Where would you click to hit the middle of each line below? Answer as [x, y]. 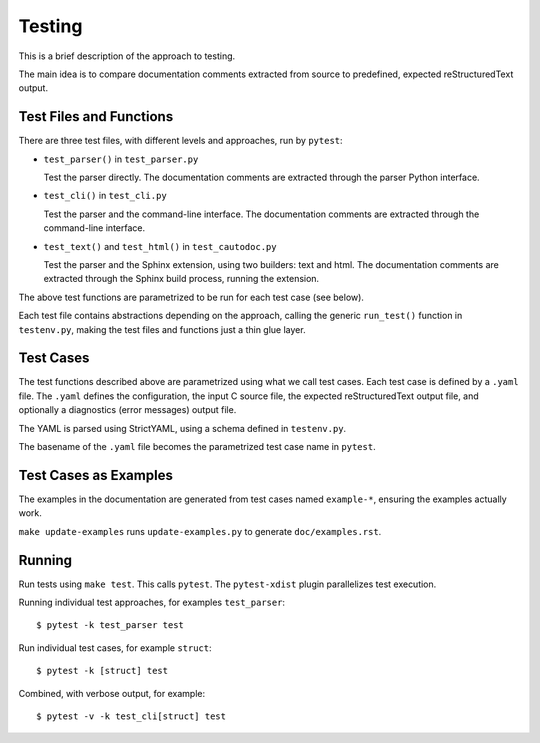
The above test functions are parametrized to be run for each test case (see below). [191, 297]
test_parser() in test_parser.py [121, 159]
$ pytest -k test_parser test [110, 625]
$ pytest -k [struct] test [102, 671]
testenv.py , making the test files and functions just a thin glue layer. [162, 329]
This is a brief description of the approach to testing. [127, 56]
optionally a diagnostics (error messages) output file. [127, 410]
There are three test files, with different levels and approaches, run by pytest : [181, 141]
